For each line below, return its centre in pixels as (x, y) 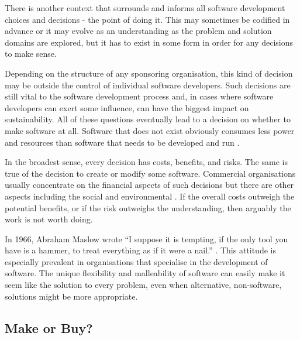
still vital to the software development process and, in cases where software (139, 96)
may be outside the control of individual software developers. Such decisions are (148, 85)
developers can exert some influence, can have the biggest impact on (127, 107)
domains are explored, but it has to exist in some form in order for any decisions (149, 42)
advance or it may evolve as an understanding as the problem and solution (138, 31)
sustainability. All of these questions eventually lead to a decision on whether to (148, 119)
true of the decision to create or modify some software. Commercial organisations (150, 173)
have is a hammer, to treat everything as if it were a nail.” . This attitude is (140, 250)
